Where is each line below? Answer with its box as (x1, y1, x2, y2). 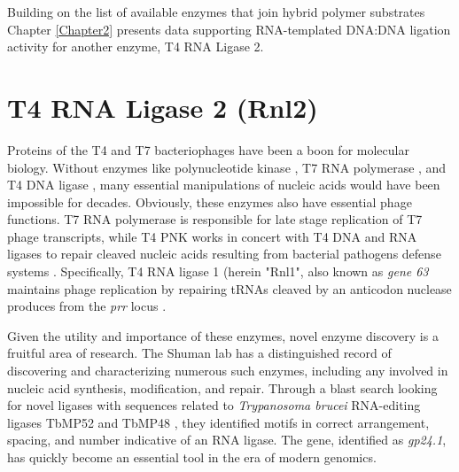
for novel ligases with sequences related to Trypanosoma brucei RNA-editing (7, 396, 421, 414)
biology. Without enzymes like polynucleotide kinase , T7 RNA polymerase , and (7, 158, 447, 176)
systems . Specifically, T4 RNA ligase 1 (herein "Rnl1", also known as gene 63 (7, 262, 429, 281)
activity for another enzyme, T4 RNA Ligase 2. (7, 37, 264, 56)
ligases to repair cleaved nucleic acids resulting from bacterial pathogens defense (7, 244, 441, 263)
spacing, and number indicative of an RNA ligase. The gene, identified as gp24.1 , (7, 430, 447, 449)
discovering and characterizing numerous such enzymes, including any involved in (7, 361, 448, 380)
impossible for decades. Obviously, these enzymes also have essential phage (7, 192, 412, 211)
